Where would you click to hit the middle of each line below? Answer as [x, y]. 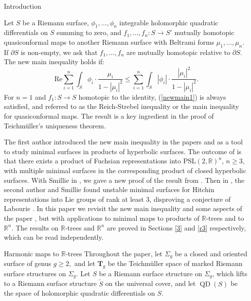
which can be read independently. [54, 237]
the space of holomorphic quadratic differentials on [80, 293]
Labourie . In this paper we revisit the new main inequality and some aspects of [123, 208]
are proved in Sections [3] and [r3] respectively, [176, 227]
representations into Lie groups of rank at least [74, 199]
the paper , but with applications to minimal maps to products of [102, 218]
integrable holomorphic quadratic [169, 22]
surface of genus [28, 263]
